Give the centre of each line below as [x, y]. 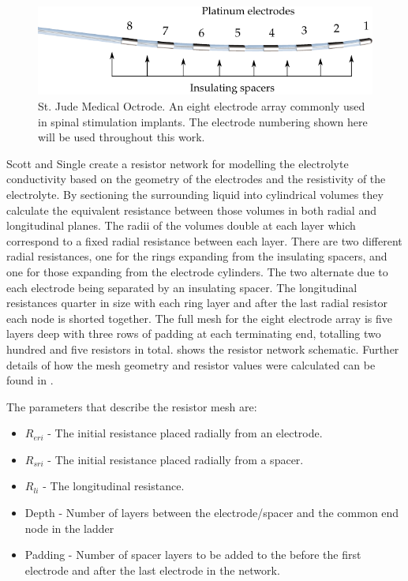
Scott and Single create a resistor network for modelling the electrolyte [178, 163]
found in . [30, 380]
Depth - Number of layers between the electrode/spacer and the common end [212, 513]
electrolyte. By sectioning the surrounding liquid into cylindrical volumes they [195, 194]
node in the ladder [69, 528]
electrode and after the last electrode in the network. [152, 570]
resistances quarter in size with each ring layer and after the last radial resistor [197, 303]
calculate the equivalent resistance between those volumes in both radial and [191, 210]
